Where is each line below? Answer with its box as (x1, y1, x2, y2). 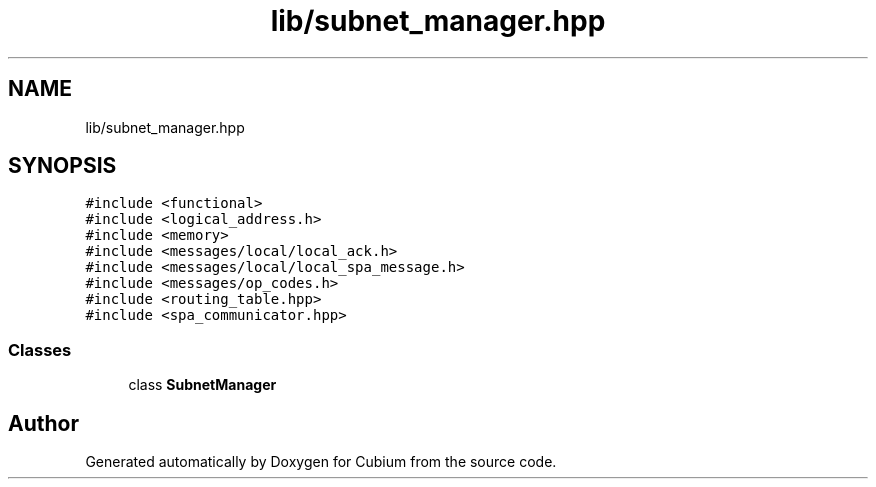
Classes (8, 339, 72, 360)
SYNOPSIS (8, 153, 117, 179)
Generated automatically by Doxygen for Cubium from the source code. (85, 453, 557, 471)
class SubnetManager (128, 376, 277, 394)
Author (8, 410, 79, 436)
